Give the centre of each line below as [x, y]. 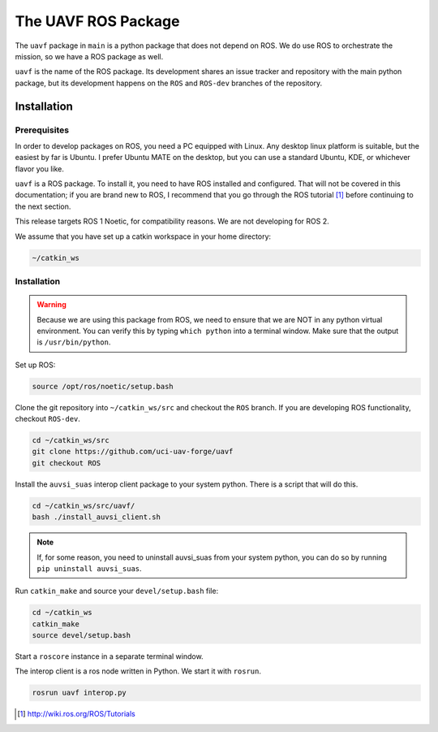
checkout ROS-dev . [48, 419]
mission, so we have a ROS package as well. [89, 56]
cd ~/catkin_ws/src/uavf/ [84, 505]
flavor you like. [39, 169]
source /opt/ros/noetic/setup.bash [103, 386]
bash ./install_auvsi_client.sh [97, 517]
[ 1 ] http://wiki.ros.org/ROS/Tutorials [76, 714]
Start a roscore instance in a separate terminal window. [109, 656]
